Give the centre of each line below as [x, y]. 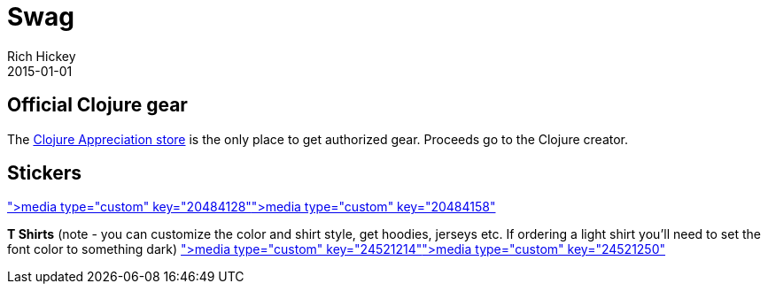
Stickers [45, 173]
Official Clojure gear [97, 105]
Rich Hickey [42, 56]
